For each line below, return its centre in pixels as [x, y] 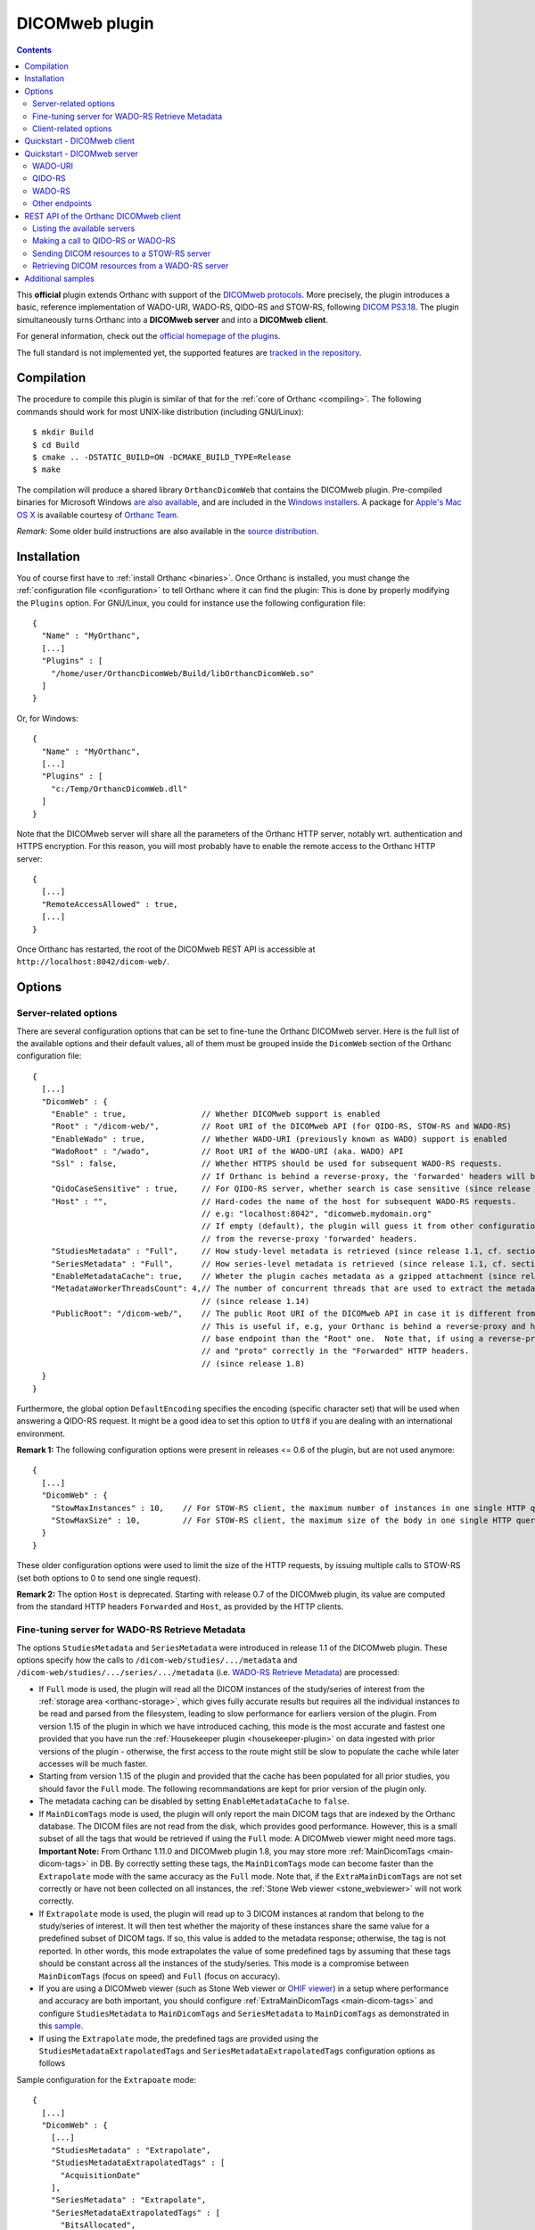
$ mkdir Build [63, 432]
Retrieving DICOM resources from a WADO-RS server [131, 266]
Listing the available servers [84, 228]
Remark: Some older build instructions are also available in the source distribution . [168, 531]
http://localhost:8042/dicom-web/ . [93, 962]
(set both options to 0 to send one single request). [108, 1578]
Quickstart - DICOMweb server [81, 153]
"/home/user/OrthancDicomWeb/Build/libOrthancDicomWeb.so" [182, 673]
